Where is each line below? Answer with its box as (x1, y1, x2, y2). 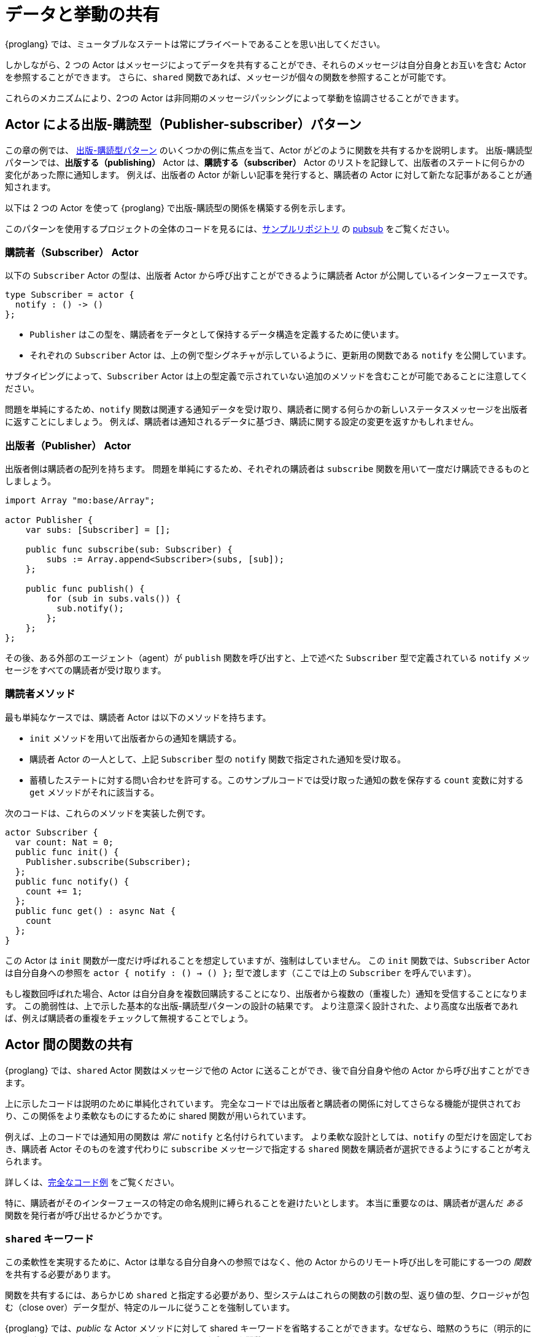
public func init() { (15, 847, 119, 857)
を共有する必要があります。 (5, 1269, 116, 1280)
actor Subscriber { (5, 827, 98, 837)
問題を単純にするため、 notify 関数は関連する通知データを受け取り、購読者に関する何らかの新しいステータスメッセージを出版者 (5, 404, 528, 415)
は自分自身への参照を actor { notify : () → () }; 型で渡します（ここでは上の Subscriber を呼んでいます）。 (5, 967, 476, 978)
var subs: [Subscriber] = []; (25, 525, 171, 535)
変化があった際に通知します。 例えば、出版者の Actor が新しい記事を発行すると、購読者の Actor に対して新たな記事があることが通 (5, 169, 532, 180)
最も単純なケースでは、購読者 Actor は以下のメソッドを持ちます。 (5, 711, 271, 723)
